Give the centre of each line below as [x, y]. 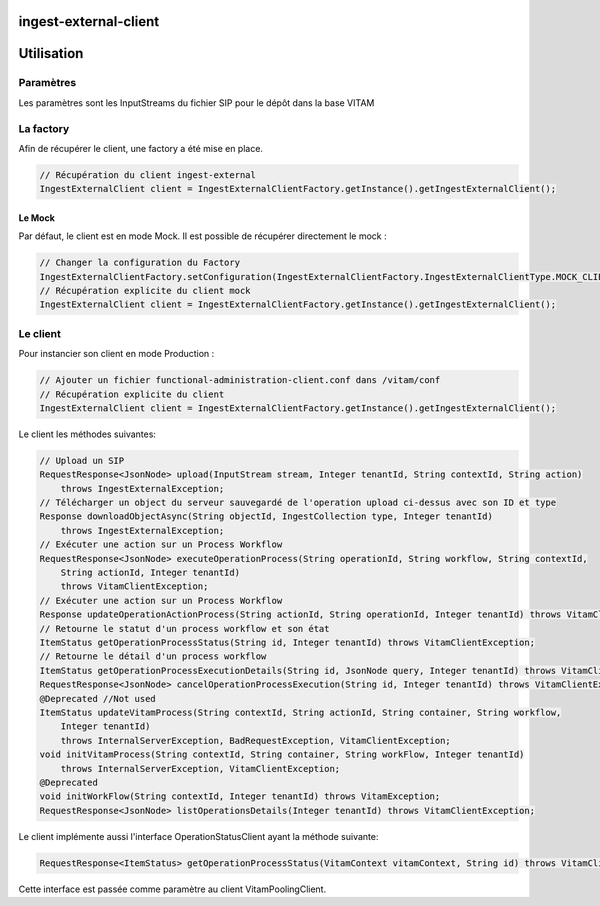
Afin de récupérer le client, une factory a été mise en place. [141, 148]
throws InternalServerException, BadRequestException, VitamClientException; [256, 740]
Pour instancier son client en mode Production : [116, 354]
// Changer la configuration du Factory [139, 263]
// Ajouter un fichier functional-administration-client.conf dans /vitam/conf [240, 380]
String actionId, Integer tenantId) [150, 573]
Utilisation [51, 53]
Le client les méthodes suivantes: [87, 434]
